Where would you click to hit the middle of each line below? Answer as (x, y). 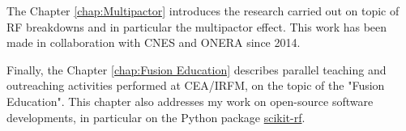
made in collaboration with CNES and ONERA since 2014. (154, 42)
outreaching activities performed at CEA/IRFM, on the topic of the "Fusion (196, 85)
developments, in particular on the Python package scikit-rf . (156, 117)
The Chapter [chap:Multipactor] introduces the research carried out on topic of (203, 11)
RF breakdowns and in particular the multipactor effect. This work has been (197, 26)
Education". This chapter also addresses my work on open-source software (190, 101)
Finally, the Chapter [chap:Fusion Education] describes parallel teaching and (197, 69)
